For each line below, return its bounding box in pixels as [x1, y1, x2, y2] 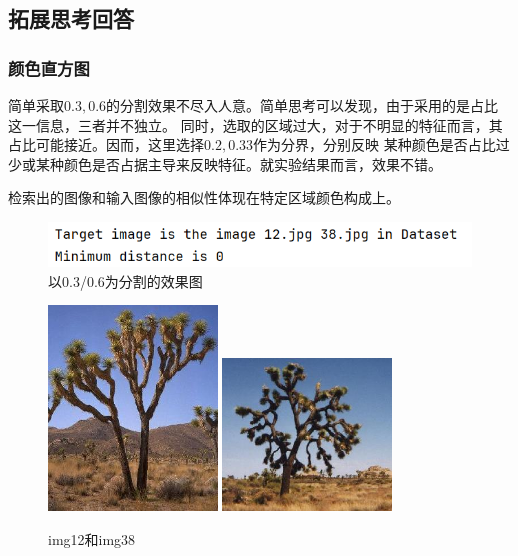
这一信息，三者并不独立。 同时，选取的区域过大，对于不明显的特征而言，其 [8, 114, 503, 135]
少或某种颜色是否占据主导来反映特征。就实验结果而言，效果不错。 [8, 153, 442, 174]
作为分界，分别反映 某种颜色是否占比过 [253, 134, 510, 155]
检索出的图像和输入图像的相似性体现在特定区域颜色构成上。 [8, 187, 400, 208]
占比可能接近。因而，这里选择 [8, 134, 204, 155]
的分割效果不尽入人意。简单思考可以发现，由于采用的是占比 [106, 95, 499, 115]
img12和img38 [48, 528, 136, 549]
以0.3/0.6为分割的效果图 [48, 270, 203, 291]
